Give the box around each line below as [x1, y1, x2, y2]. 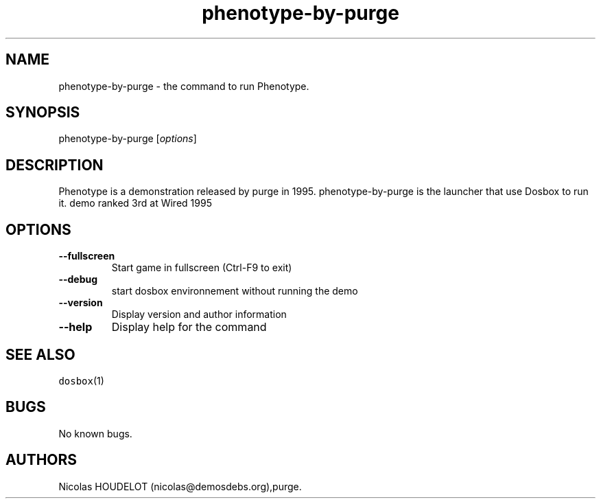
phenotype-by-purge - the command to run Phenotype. [58, 80, 309, 92]
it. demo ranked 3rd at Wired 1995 [58, 197, 212, 209]
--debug [58, 273, 98, 286]
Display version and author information [111, 308, 287, 321]
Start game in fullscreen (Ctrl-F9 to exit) [111, 262, 292, 274]
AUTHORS [5, 451, 78, 469]
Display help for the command [111, 320, 267, 334]
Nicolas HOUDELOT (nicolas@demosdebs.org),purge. [58, 480, 302, 492]
